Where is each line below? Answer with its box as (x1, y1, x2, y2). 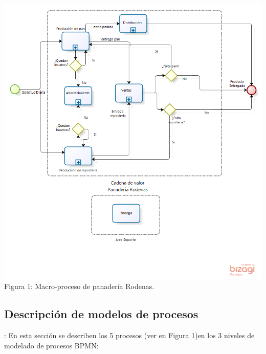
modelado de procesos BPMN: (4, 340, 99, 350)
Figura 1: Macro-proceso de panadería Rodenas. (4, 281, 154, 292)
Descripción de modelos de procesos (4, 306, 198, 322)
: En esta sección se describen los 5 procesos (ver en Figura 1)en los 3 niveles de (4, 330, 255, 341)
